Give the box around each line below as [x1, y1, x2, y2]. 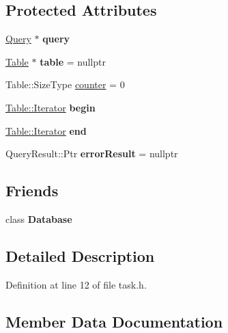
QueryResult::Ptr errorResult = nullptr [5, 146, 178, 161]
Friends [5, 180, 59, 201]
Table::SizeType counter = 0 [5, 77, 125, 92]
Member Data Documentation [5, 310, 223, 332]
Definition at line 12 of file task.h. [5, 277, 147, 291]
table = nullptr [40, 54, 106, 68]
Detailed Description [5, 245, 155, 266]
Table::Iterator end [5, 123, 87, 137]
